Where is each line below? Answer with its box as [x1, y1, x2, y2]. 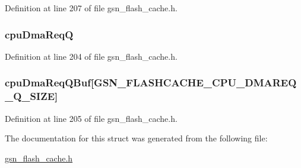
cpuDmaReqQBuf [5, 75, 91, 90]
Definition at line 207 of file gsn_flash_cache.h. [5, 2, 178, 14]
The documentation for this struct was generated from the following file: [5, 132, 268, 144]
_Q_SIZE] [5, 89, 58, 104]
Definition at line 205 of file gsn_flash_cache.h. [5, 112, 178, 124]
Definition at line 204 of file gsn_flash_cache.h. [5, 50, 178, 62]
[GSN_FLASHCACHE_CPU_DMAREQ [90, 75, 297, 90]
